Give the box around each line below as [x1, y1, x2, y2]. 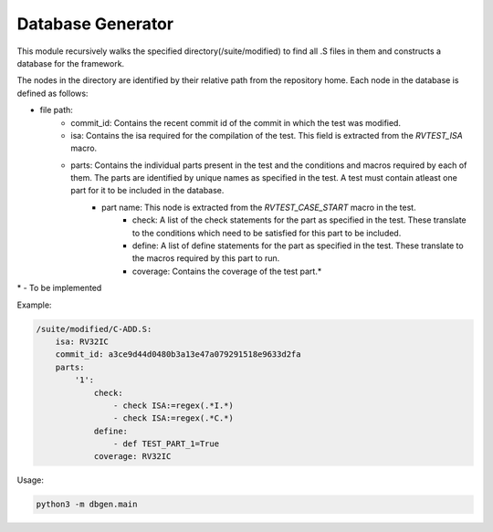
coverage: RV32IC [93, 452, 172, 462]
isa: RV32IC [55, 336, 110, 347]
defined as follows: [16, 88, 89, 99]
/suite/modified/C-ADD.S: [36, 324, 152, 334]
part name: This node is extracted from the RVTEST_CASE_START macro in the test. [101, 202, 416, 213]
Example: [16, 299, 52, 310]
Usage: [16, 475, 45, 485]
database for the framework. [16, 57, 125, 68]
